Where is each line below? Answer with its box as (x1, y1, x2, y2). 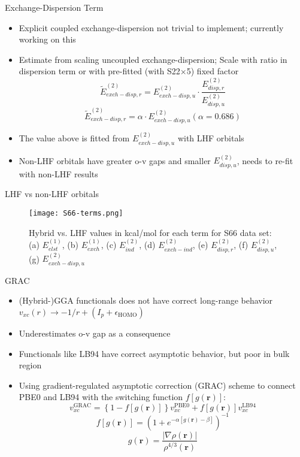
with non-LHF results (19, 167, 98, 180)
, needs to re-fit (237, 154, 293, 167)
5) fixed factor (186, 65, 239, 77)
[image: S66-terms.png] (29, 209, 123, 218)
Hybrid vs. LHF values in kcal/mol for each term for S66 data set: (29, 226, 272, 238)
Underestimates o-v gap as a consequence (19, 326, 171, 339)
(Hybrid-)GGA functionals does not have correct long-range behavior (19, 294, 273, 307)
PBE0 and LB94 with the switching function (19, 391, 183, 403)
